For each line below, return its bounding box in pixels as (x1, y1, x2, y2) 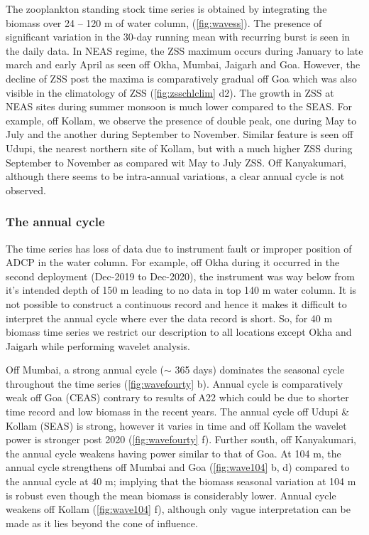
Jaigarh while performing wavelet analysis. (6, 338, 190, 353)
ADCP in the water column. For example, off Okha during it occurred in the (6, 255, 340, 270)
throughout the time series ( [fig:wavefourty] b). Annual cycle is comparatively (6, 376, 343, 391)
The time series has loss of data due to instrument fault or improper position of (6, 240, 352, 255)
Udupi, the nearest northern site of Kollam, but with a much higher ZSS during (6, 140, 353, 155)
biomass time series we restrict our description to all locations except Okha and (6, 324, 352, 339)
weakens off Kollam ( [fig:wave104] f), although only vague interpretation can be (6, 502, 351, 517)
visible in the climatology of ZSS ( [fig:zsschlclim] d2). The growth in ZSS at (6, 85, 334, 100)
